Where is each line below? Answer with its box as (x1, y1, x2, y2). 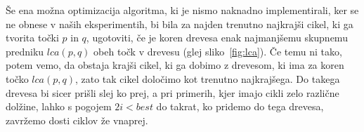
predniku (6, 44, 44, 58)
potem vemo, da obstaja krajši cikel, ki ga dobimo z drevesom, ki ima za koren (6, 58, 344, 72)
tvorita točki (6, 30, 59, 45)
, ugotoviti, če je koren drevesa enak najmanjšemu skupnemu (86, 30, 348, 45)
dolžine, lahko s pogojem (6, 99, 112, 114)
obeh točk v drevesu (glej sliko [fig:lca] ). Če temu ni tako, (93, 44, 342, 58)
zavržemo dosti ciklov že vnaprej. (6, 112, 148, 127)
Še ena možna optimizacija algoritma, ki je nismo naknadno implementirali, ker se (6, 3, 359, 17)
